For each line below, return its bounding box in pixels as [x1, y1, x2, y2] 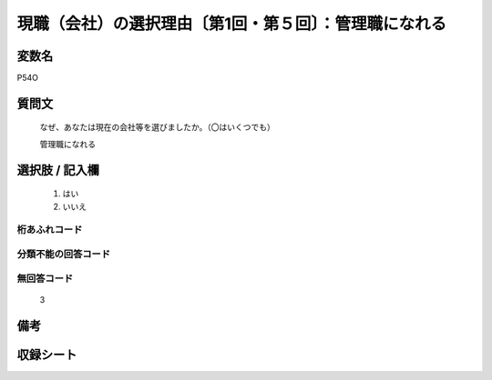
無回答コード [16, 272, 74, 285]
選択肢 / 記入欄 [16, 162, 100, 177]
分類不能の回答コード [16, 247, 111, 260]
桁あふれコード [16, 224, 83, 236]
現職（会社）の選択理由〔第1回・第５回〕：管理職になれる [16, 14, 447, 34]
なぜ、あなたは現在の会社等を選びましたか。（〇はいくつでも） [39, 122, 275, 133]
